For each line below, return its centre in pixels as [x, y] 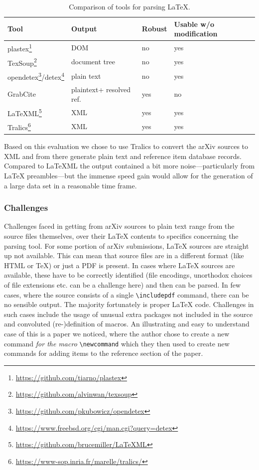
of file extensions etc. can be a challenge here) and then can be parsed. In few [123, 284]
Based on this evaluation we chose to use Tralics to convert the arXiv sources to [126, 146]
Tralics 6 [19, 127]
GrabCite [22, 94]
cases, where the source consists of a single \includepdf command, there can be [127, 294]
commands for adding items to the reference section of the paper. [104, 353]
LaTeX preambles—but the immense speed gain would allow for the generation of [129, 175]
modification [196, 34]
